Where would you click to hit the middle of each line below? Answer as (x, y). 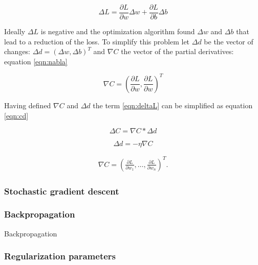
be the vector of (229, 41)
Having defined (28, 105)
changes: (17, 51)
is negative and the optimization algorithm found (118, 31)
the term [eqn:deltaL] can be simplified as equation (173, 105)
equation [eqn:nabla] (36, 61)
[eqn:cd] (16, 115)
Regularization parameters (60, 256)
